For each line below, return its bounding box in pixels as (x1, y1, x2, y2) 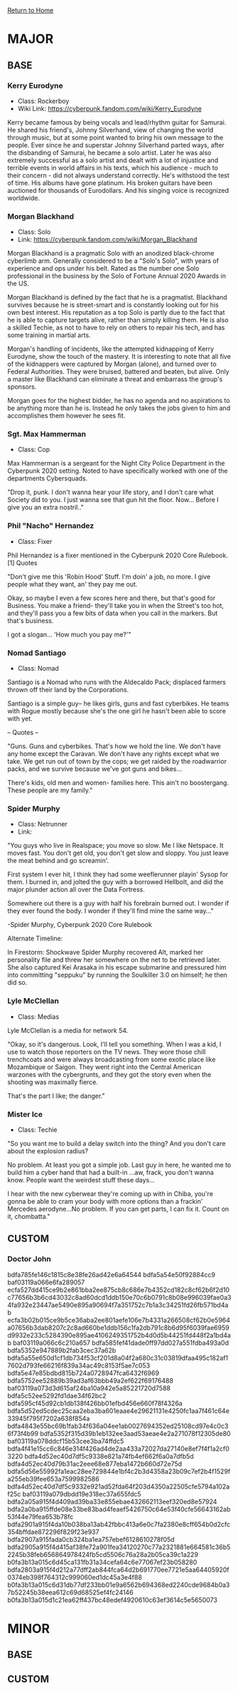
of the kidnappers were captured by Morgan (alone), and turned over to (7, 359, 217, 369)
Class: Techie (17, 1125, 58, 1134)
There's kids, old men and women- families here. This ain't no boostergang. (7, 779, 229, 787)
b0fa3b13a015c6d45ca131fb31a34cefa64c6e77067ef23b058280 (7, 1558, 198, 1566)
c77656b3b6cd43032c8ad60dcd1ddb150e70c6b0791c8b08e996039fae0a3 (7, 1293, 232, 1301)
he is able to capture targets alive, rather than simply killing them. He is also (7, 316, 229, 325)
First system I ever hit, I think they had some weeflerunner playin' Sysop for (7, 870, 229, 878)
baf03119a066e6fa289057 (7, 1278, 85, 1286)
